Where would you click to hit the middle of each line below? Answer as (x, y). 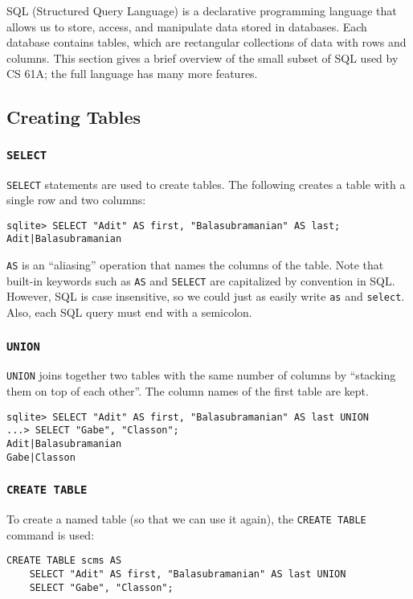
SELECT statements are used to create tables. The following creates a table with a (206, 184)
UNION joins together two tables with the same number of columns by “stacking (201, 375)
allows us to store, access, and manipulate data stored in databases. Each (187, 26)
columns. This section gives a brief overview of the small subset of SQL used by (202, 57)
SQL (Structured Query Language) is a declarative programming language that (202, 10)
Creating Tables (74, 117)
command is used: (51, 534)
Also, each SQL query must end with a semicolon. (129, 312)
